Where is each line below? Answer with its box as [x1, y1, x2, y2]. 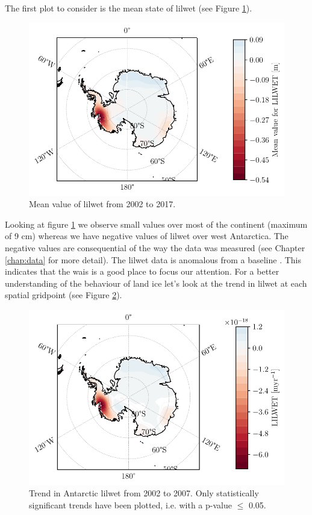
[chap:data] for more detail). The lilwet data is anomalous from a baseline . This [5, 253, 301, 266]
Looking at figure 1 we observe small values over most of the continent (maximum [5, 217, 308, 230]
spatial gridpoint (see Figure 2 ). [5, 289, 122, 301]
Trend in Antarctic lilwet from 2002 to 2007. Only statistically [29, 487, 259, 499]
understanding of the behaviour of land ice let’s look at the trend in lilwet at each [5, 276, 307, 289]
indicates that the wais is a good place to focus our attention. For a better [5, 265, 279, 278]
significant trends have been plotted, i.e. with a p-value [29, 498, 232, 511]
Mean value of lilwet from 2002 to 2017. [29, 198, 176, 210]
